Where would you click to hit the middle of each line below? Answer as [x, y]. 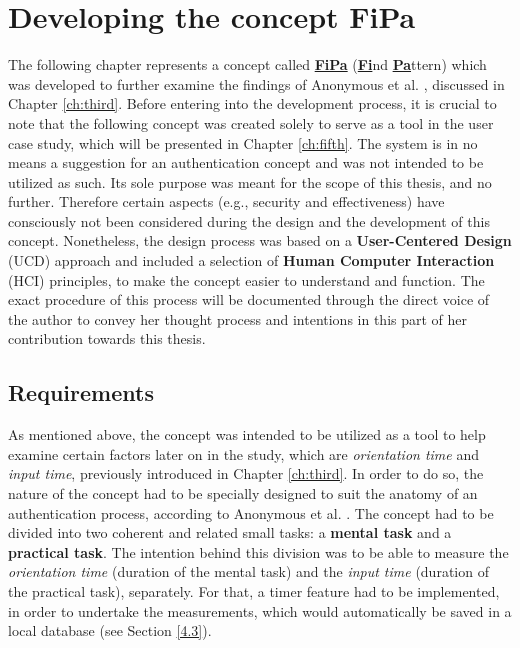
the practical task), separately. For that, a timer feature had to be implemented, [254, 590]
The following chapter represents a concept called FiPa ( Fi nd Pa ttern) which [247, 64]
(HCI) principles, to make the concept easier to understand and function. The [246, 279]
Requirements [81, 392]
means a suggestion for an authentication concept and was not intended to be [246, 162]
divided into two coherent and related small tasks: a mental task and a [230, 532]
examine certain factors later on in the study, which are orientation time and [243, 453]
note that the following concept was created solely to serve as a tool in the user [251, 122]
